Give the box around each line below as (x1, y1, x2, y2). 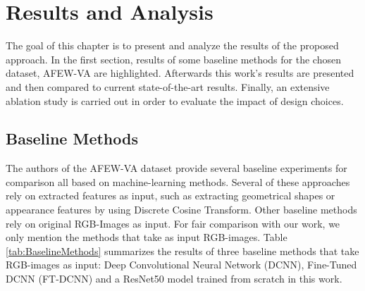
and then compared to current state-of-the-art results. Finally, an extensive (6, 79, 330, 94)
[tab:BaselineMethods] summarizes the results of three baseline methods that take (6, 243, 359, 258)
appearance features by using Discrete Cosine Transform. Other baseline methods (6, 202, 357, 217)
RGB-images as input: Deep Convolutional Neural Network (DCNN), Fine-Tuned (6, 257, 357, 272)
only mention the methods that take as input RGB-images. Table (6, 230, 287, 244)
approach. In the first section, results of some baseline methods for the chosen (6, 51, 341, 66)
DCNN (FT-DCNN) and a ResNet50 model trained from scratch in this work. (6, 271, 342, 286)
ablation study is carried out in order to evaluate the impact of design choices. (6, 93, 344, 108)
